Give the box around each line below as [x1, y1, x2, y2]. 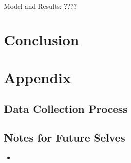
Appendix [4, 68, 71, 88]
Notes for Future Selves [4, 129, 125, 145]
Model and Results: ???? [4, 1, 77, 11]
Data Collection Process [4, 101, 128, 116]
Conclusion [4, 29, 79, 49]
